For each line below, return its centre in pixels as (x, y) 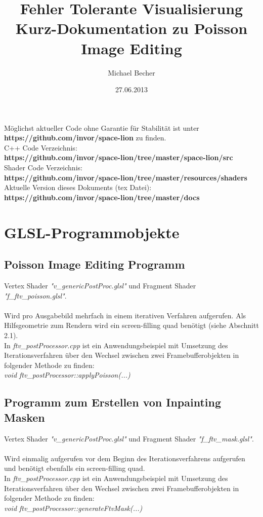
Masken (25, 417)
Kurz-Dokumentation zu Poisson (131, 28)
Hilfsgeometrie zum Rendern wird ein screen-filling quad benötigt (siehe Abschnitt (131, 325)
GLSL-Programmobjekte (92, 232)
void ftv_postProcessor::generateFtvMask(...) (73, 508)
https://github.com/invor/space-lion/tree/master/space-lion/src (119, 157)
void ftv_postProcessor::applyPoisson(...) (67, 375)
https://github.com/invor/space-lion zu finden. (85, 138)
